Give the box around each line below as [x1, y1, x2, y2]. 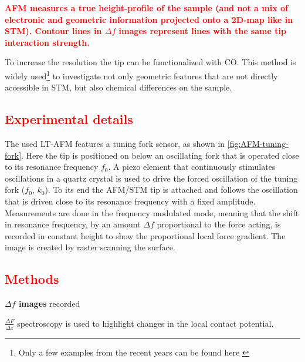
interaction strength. [5, 36, 90, 48]
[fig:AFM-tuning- [227, 138, 289, 150]
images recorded [18, 297, 80, 310]
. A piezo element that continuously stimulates [108, 160, 276, 173]
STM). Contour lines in [5, 25, 102, 37]
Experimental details [5, 110, 133, 128]
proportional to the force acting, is [157, 218, 281, 230]
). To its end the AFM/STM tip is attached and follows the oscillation [45, 183, 298, 196]
